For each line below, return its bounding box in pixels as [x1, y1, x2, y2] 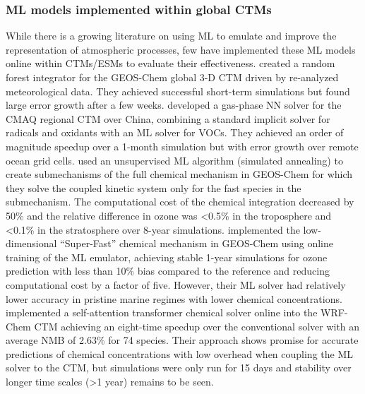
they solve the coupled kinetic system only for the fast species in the [6, 180, 301, 195]
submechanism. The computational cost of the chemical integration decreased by [6, 194, 354, 209]
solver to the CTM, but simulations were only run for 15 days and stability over [6, 360, 352, 375]
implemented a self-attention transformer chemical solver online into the [6, 305, 318, 320]
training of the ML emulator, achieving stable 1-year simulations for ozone [6, 249, 328, 264]
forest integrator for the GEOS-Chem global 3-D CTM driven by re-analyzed [6, 70, 339, 84]
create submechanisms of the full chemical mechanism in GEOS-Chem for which [6, 167, 353, 181]
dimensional [6, 236, 57, 251]
